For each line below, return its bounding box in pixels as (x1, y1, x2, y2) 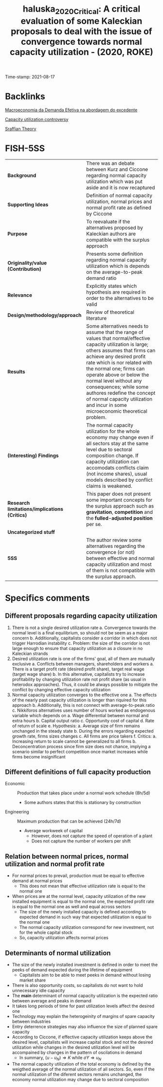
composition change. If (86, 452, 139, 459)
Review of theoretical (86, 309, 134, 316)
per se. (86, 521, 102, 527)
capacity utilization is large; (86, 341, 149, 348)
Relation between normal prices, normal (5, 852, 129, 860)
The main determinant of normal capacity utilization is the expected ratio (12, 993, 158, 999)
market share (19, 977, 46, 983)
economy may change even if (86, 434, 154, 440)
